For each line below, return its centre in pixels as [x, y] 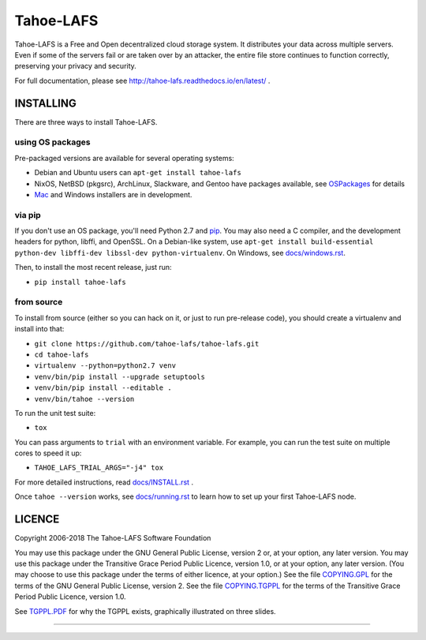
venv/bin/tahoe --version [84, 399]
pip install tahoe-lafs [80, 282]
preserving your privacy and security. [76, 66]
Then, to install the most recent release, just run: [93, 268]
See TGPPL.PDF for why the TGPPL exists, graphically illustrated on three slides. [145, 611]
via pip [28, 215]
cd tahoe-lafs [62, 354]
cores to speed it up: [48, 453]
